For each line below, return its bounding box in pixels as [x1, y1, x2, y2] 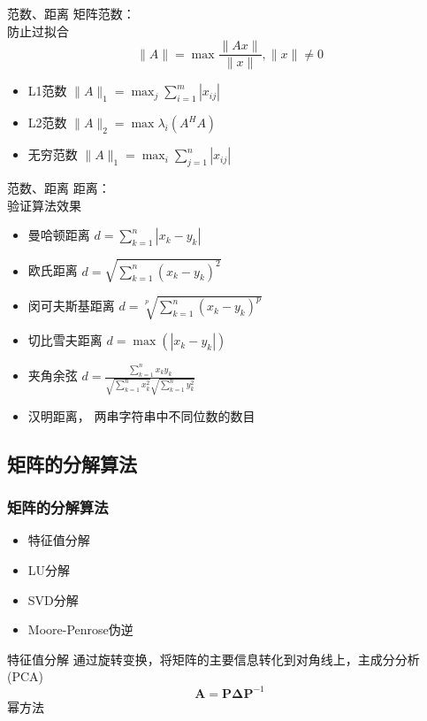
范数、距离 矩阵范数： [7, 4, 135, 22]
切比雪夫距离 [27, 331, 103, 349]
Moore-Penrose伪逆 [27, 620, 133, 639]
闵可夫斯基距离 [27, 296, 115, 315]
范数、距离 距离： [7, 179, 111, 197]
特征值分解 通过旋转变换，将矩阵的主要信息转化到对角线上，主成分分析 [7, 649, 420, 668]
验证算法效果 [7, 196, 81, 214]
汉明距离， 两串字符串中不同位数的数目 [27, 406, 255, 425]
